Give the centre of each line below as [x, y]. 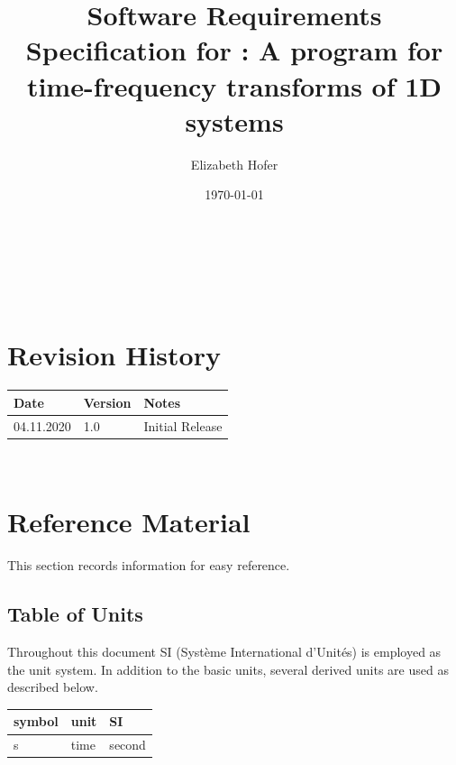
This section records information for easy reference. [149, 565]
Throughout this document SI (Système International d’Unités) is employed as [224, 652]
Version [107, 402]
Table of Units [75, 614]
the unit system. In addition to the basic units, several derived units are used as [228, 669]
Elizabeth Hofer [234, 164]
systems [234, 120]
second [128, 745]
